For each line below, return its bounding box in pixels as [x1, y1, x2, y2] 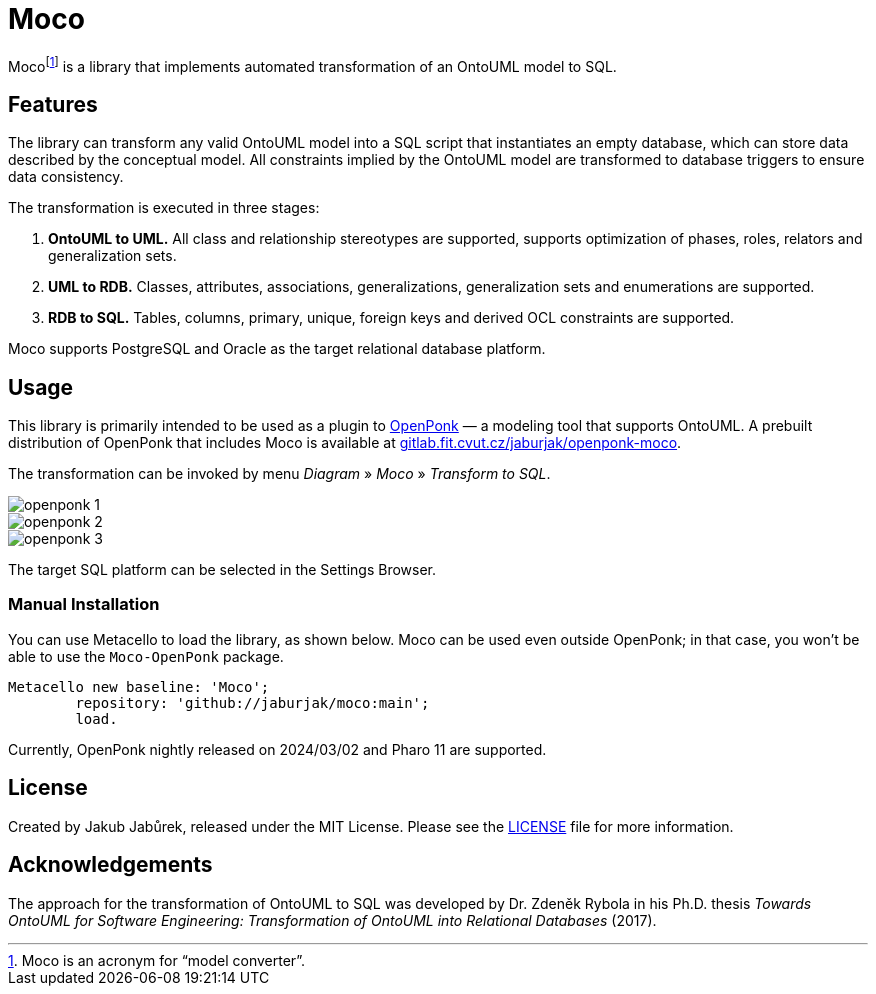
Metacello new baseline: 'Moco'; [8, 678, 270, 695]
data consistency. [8, 168, 124, 186]
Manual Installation [8, 594, 160, 615]
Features [8, 91, 98, 117]
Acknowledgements [8, 852, 213, 878]
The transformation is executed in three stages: [8, 199, 320, 217]
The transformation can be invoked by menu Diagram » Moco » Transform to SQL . [8, 465, 551, 483]
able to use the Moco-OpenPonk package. [8, 647, 284, 665]
